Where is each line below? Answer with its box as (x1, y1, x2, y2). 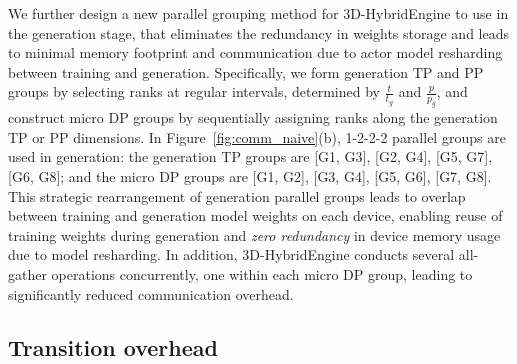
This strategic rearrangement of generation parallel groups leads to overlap (8, 185, 466, 206)
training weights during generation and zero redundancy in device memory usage (8, 224, 501, 245)
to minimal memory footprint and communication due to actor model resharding (8, 42, 503, 63)
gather (8, 263, 47, 284)
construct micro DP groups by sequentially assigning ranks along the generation (8, 107, 498, 128)
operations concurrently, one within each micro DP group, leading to (51, 263, 473, 284)
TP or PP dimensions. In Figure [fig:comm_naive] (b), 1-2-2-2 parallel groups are (8, 126, 506, 147)
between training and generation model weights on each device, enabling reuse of (8, 205, 503, 226)
